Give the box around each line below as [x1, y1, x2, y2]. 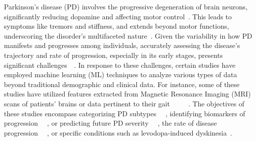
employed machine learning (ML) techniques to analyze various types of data [4, 69, 237, 80]
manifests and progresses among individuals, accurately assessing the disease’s [4, 40, 240, 50]
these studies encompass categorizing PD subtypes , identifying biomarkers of [4, 108, 246, 118]
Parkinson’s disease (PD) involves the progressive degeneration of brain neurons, [4, 1, 248, 11]
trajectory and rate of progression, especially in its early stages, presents [4, 49, 223, 60]
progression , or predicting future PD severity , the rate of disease [4, 118, 217, 128]
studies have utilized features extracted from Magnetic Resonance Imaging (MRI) [4, 89, 251, 99]
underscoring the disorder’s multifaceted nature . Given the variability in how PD [4, 30, 253, 41]
